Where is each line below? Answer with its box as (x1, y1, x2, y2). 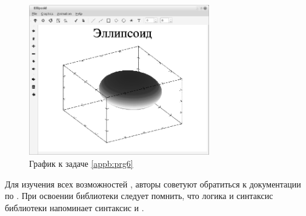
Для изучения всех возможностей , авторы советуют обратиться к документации (5, 177, 301, 190)
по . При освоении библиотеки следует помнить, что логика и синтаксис (5, 189, 273, 202)
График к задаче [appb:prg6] (29, 157, 133, 169)
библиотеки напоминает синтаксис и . (5, 201, 144, 214)
